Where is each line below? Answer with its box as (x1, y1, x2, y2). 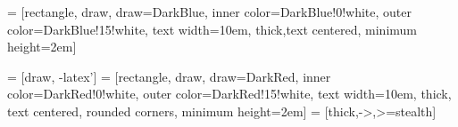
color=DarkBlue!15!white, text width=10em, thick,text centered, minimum (7, 20, 418, 38)
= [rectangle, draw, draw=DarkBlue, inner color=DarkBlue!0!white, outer (7, 3, 412, 20)
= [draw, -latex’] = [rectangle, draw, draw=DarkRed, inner (7, 67, 331, 85)
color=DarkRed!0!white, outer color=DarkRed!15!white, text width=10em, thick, (7, 84, 452, 103)
